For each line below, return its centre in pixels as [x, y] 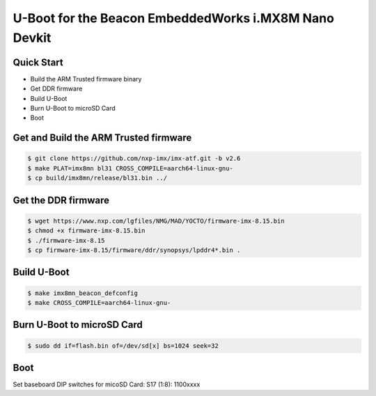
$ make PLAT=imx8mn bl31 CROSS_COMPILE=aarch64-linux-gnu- [130, 168]
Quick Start [38, 62]
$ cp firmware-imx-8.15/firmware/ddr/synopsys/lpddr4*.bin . [134, 250]
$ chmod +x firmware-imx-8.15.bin [86, 231]
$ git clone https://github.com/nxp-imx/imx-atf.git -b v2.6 [134, 159]
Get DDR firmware [56, 89]
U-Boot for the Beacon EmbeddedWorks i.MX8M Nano [173, 18]
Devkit [32, 38]
